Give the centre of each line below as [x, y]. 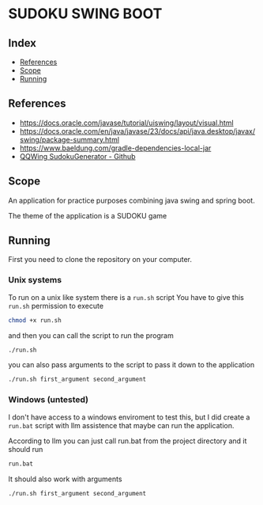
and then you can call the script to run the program [91, 335]
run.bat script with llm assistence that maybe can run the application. [121, 425]
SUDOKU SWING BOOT [85, 14]
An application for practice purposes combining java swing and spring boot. [131, 200]
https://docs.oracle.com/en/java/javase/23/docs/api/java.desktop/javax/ [137, 131]
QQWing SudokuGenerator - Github [77, 156]
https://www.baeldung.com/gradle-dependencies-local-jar [115, 148]
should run [26, 449]
